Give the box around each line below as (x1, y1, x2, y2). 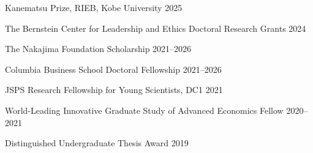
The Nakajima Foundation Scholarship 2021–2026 (5, 42, 192, 55)
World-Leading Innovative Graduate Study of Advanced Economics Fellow (5, 103, 284, 116)
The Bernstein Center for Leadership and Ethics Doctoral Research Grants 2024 (5, 21, 306, 34)
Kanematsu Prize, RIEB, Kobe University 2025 (5, 1, 183, 13)
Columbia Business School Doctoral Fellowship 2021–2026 (5, 62, 222, 75)
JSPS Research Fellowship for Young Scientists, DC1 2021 (5, 83, 223, 96)
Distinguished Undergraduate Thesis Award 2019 (5, 136, 189, 149)
